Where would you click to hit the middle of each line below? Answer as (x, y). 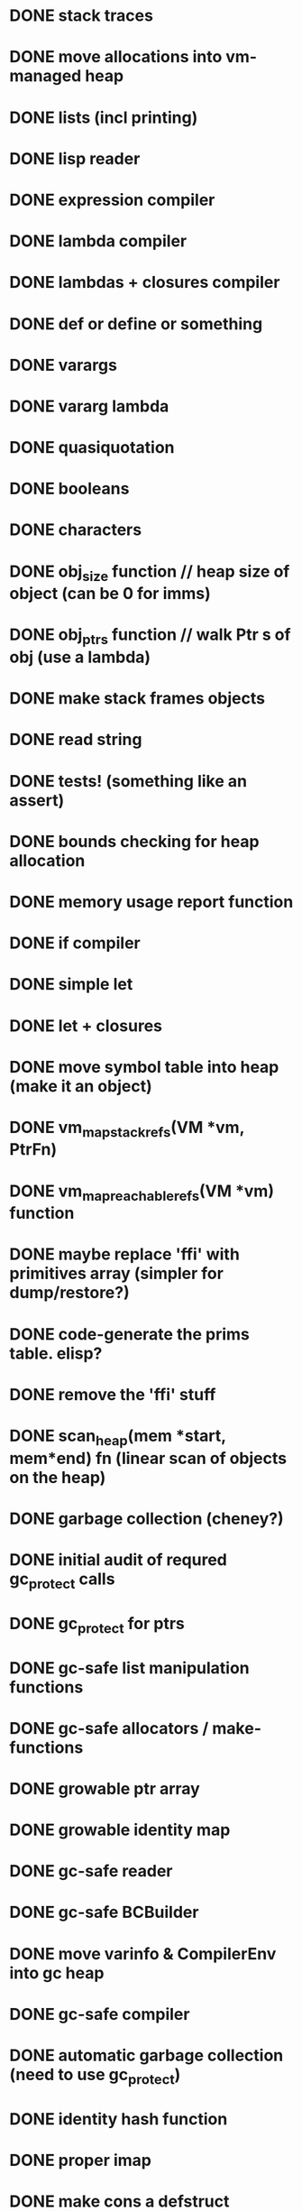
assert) (37, 800)
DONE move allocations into (116, 57)
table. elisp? (56, 1353)
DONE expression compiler (112, 200)
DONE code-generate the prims (129, 1334)
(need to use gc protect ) (95, 2077)
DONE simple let (71, 985)
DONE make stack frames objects (137, 699)
